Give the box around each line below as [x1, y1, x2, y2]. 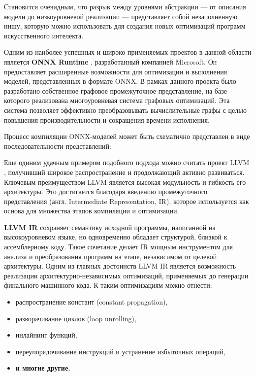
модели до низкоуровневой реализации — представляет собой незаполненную [4, 11, 238, 21]
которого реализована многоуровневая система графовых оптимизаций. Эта [4, 95, 230, 105]
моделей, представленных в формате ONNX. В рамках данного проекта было [4, 76, 236, 86]
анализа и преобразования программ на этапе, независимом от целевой [4, 251, 217, 261]
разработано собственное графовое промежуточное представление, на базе [4, 85, 227, 96]
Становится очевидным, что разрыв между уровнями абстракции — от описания [4, 1, 246, 11]
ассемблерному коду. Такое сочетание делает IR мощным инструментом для [4, 241, 233, 252]
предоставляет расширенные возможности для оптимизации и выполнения [4, 66, 227, 76]
